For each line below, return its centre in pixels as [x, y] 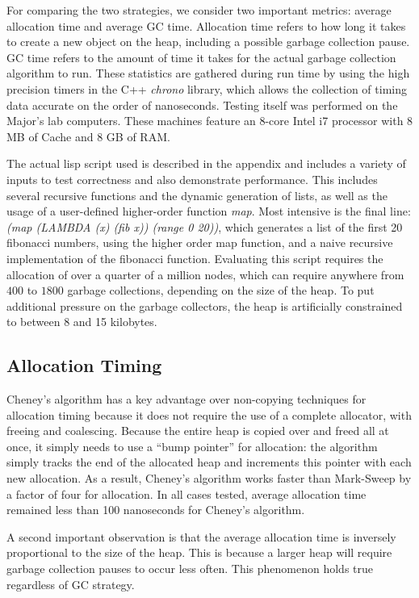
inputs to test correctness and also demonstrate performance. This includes [192, 179]
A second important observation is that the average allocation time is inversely [201, 536]
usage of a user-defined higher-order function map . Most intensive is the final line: [209, 211]
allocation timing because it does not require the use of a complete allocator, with [209, 414]
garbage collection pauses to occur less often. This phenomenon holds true [190, 569]
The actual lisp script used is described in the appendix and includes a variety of [206, 163]
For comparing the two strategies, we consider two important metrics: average [199, 10]
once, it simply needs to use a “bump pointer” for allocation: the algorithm [192, 446]
